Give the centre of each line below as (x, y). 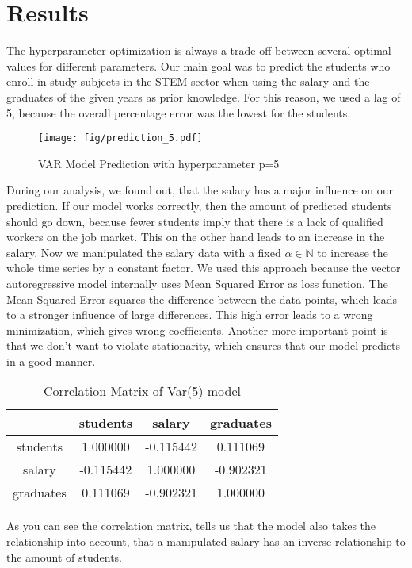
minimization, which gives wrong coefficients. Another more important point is (197, 330)
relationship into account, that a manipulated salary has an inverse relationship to (206, 541)
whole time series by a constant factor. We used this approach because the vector (204, 268)
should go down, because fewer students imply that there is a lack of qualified (195, 221)
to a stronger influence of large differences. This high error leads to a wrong (190, 315)
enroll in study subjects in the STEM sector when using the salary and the (188, 81)
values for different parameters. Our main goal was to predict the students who (198, 65)
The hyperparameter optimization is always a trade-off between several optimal (199, 50)
